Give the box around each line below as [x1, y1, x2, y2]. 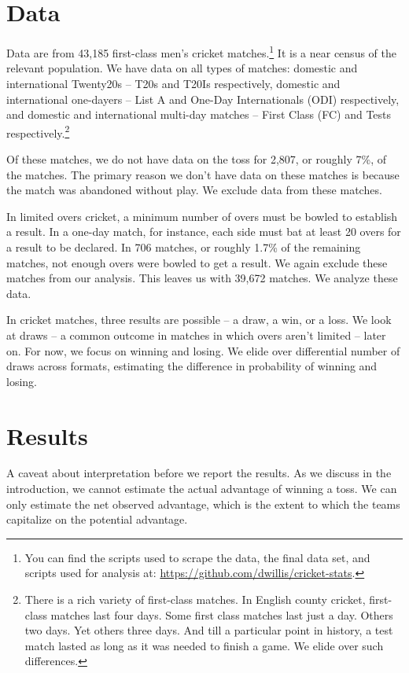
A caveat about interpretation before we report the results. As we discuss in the [6, 465, 392, 481]
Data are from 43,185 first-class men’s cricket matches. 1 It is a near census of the [6, 42, 396, 61]
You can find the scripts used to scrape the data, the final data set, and [24, 549, 370, 565]
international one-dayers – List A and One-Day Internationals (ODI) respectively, [6, 90, 400, 107]
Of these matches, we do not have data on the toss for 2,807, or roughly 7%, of [6, 151, 386, 167]
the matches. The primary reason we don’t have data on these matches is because [6, 166, 400, 182]
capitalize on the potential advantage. [6, 511, 188, 528]
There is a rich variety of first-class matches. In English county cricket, [24, 591, 366, 607]
